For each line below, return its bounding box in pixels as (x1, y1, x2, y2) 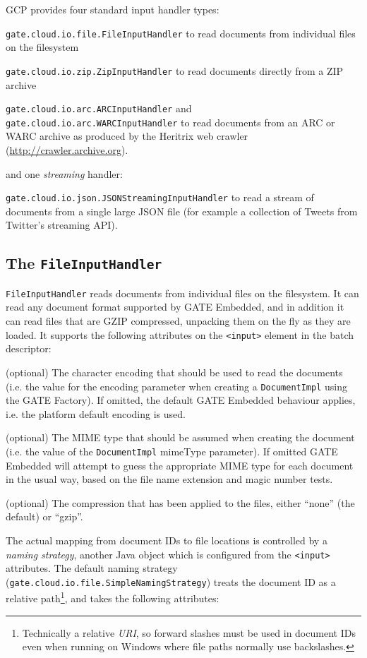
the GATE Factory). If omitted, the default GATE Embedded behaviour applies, (6, 393, 356, 407)
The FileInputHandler (6, 252, 162, 274)
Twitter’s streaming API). (6, 217, 118, 232)
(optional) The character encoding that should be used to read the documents (6, 364, 343, 379)
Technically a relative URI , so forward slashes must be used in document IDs (22, 625, 356, 640)
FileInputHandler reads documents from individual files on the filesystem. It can (6, 285, 359, 300)
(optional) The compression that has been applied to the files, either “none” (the (6, 495, 355, 510)
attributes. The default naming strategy (6, 561, 178, 575)
